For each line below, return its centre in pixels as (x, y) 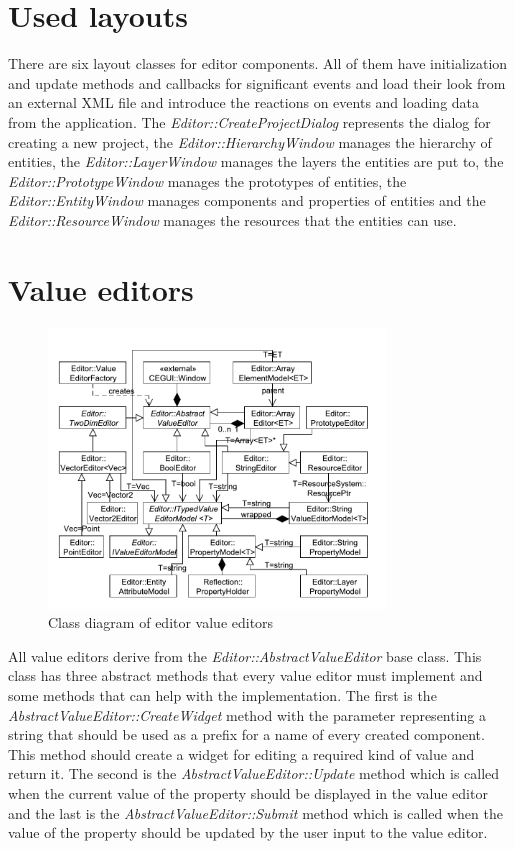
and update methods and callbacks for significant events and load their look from (257, 82)
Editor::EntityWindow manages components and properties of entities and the (247, 200)
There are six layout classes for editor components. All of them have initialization (258, 63)
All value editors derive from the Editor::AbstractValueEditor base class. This (245, 655)
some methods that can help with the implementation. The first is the (222, 694)
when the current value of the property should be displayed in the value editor (248, 792)
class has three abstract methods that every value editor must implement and (245, 675)
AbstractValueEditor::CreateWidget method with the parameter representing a (247, 714)
